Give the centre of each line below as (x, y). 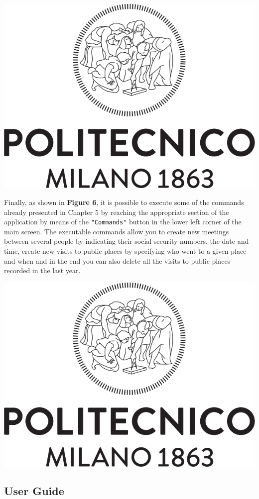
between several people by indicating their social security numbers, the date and (127, 241)
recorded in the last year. (42, 270)
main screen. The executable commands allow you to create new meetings (117, 231)
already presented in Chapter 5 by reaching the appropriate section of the (117, 212)
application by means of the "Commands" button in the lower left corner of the (123, 222)
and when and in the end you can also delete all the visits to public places (117, 260)
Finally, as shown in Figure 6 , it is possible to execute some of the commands (124, 202)
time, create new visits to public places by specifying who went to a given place (125, 251)
